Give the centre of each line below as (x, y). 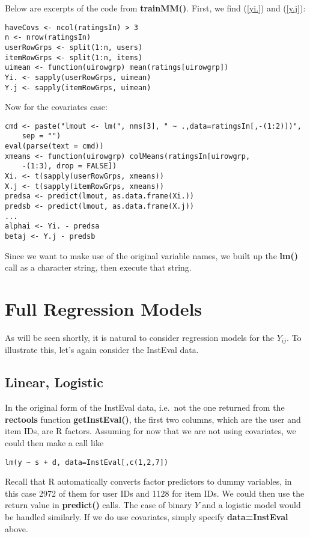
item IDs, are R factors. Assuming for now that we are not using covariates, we (150, 431)
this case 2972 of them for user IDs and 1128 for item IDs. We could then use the (155, 493)
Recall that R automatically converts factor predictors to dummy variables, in (148, 481)
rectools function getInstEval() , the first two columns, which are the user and (153, 419)
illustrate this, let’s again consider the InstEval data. (102, 350)
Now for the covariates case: (56, 107)
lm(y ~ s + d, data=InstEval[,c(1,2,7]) (87, 462)
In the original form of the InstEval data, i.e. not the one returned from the (145, 407)
